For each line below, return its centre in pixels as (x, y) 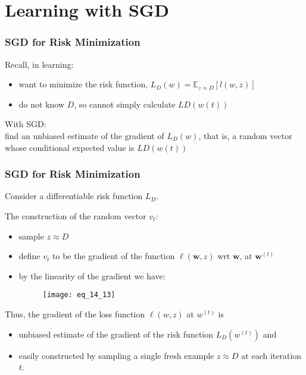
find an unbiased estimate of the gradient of (85, 135)
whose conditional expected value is (70, 147)
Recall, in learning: (39, 64)
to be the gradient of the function (114, 256)
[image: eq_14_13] (79, 295)
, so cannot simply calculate (125, 104)
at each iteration (271, 355)
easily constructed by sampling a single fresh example (116, 355)
